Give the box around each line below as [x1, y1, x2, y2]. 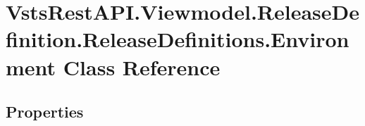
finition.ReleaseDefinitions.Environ [6, 25, 349, 53]
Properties [6, 101, 84, 122]
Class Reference [63, 52, 221, 81]
